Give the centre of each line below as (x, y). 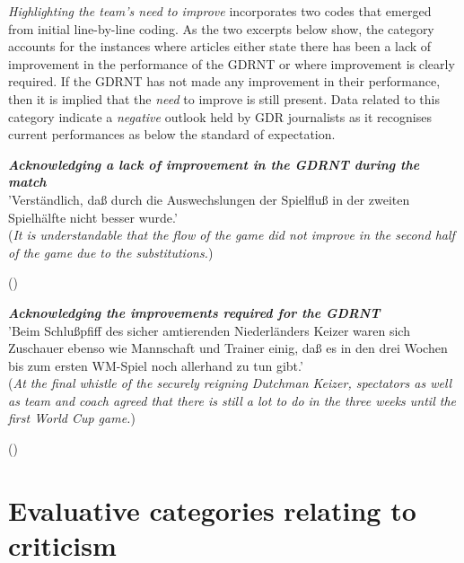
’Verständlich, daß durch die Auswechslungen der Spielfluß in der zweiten (209, 199)
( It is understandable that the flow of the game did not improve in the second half (232, 235)
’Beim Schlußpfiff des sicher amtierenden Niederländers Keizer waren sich (209, 330)
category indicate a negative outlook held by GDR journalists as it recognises (220, 116)
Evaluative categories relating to (212, 510)
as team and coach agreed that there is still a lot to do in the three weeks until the (232, 400)
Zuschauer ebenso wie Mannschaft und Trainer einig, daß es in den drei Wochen (228, 348)
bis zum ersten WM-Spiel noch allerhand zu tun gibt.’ (156, 365)
